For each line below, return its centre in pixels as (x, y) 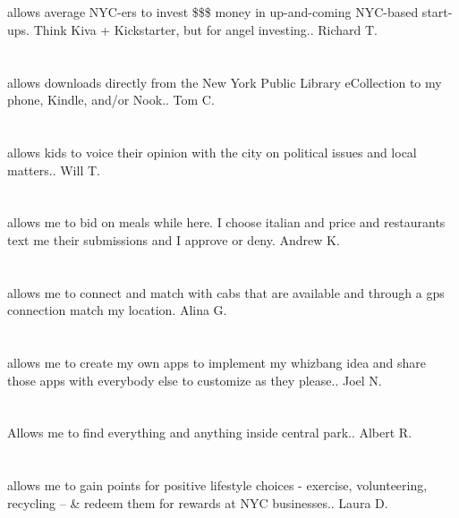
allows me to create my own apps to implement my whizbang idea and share (217, 363)
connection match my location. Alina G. (117, 310)
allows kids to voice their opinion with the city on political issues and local (212, 152)
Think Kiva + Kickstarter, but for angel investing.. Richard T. (206, 29)
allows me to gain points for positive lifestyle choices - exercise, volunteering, (217, 485)
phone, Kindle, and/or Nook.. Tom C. (111, 100)
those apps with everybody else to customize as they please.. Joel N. (195, 380)
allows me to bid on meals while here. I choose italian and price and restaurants (226, 222)
